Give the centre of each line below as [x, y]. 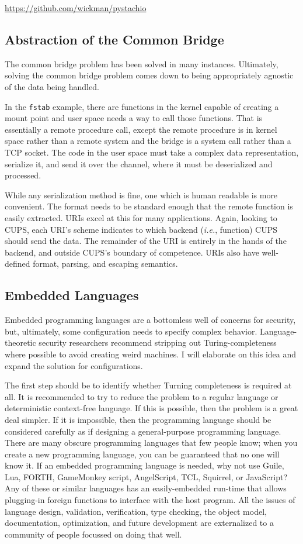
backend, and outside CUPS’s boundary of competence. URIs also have [132, 252]
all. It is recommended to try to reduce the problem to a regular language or [142, 396]
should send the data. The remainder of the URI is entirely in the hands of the [146, 241]
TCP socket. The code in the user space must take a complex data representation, [152, 152]
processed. [23, 175]
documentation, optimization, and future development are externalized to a [139, 523]
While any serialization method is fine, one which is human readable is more [141, 194]
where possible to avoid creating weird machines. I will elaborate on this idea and [150, 354]
